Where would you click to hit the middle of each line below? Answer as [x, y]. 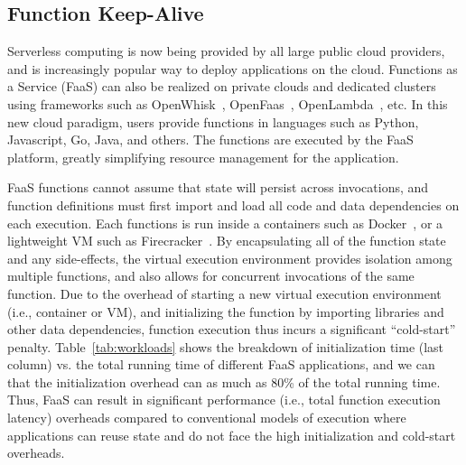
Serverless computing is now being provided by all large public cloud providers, [226, 51]
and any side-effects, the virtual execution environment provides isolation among [230, 258]
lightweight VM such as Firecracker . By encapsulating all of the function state [227, 241]
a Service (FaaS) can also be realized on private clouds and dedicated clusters [222, 86]
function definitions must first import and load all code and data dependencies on [233, 205]
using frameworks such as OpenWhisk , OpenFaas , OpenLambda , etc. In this [228, 103]
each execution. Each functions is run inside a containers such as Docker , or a [225, 223]
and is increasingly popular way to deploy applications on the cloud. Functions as [233, 68]
